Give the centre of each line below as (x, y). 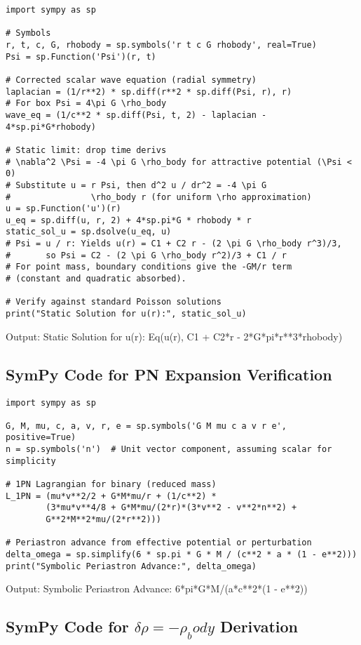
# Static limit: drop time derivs (86, 150)
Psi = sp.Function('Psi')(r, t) (81, 56)
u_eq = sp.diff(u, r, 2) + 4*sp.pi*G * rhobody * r (129, 220)
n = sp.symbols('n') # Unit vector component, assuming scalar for (169, 450)
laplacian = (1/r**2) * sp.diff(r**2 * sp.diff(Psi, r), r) (149, 92)
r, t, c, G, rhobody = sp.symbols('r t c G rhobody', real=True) (161, 45)
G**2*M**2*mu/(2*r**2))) (103, 520)
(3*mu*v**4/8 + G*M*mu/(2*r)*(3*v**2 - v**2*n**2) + (171, 508)
